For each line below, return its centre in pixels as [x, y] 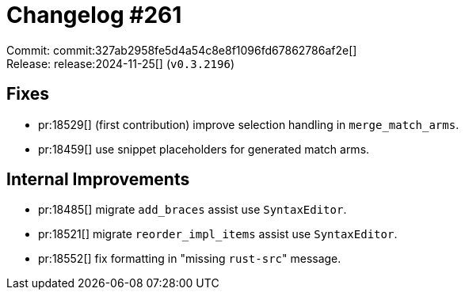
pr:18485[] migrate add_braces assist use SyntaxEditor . [192, 210]
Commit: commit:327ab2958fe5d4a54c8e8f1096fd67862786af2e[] [182, 50]
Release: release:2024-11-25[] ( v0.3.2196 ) [120, 63]
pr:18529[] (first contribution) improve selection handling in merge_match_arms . [249, 124]
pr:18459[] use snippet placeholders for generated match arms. [204, 149]
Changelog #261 [94, 15]
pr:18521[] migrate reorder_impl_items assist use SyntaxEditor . [218, 234]
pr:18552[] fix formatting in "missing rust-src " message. [190, 259]
